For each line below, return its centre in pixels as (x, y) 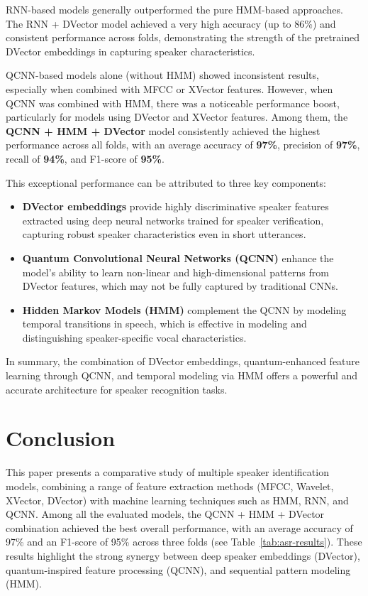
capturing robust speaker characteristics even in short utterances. (164, 234)
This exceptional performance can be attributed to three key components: (166, 182)
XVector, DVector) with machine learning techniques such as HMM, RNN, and (177, 500)
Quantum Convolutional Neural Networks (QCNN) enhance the (178, 258)
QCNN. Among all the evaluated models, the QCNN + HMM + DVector (165, 514)
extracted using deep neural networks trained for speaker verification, (173, 220)
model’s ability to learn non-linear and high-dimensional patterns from (175, 272)
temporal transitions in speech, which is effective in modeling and (165, 324)
